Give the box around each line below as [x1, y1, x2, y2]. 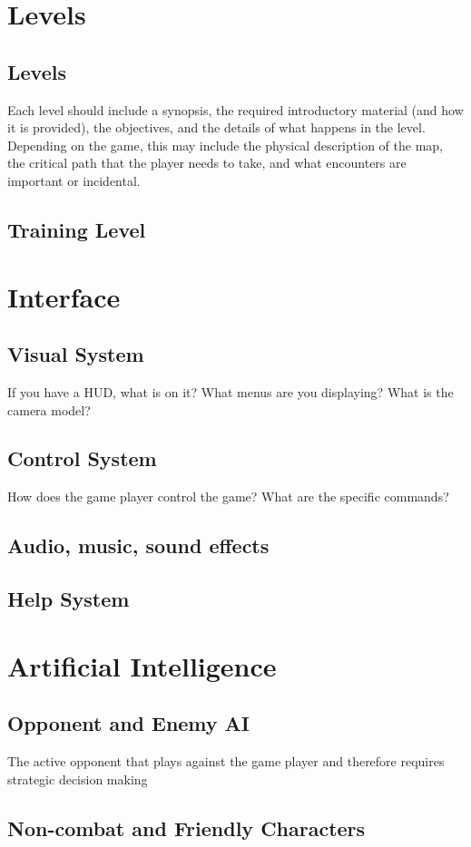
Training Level [7, 215, 146, 243]
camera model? [7, 400, 91, 419]
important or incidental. [7, 170, 141, 190]
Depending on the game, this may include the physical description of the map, [7, 135, 443, 154]
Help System [7, 585, 130, 613]
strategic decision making [7, 769, 148, 788]
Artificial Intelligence [7, 647, 277, 684]
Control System [7, 444, 157, 472]
